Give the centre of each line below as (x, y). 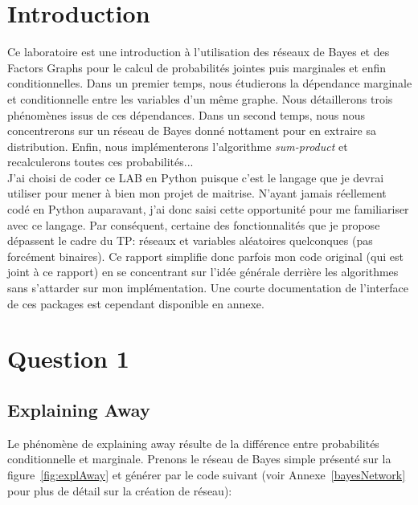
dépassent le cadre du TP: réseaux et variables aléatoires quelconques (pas (190, 240)
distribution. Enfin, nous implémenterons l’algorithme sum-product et (178, 146)
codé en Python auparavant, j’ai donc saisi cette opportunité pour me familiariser (208, 209)
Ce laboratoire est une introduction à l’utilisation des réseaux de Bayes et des (199, 52)
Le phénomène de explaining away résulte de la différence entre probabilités (193, 443)
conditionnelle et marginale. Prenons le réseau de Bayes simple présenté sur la (199, 459)
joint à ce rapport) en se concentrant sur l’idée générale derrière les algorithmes (203, 272)
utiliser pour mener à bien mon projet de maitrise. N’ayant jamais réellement (197, 193)
